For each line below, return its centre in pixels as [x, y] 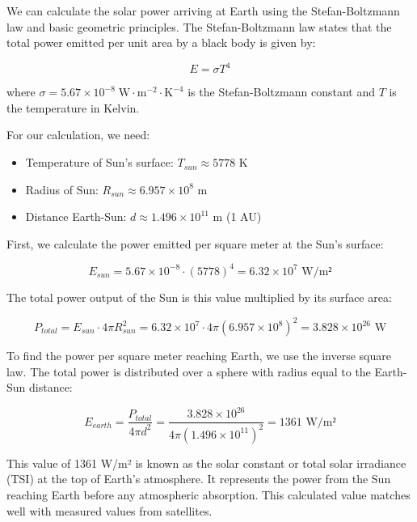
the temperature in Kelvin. [73, 107]
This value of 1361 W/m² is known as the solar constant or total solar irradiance [206, 463]
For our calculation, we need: [78, 135]
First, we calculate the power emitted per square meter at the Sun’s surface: [195, 243]
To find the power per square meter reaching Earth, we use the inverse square [199, 356]
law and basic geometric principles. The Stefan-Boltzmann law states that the [199, 26]
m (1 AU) [237, 216]
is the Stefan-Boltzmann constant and [281, 92]
